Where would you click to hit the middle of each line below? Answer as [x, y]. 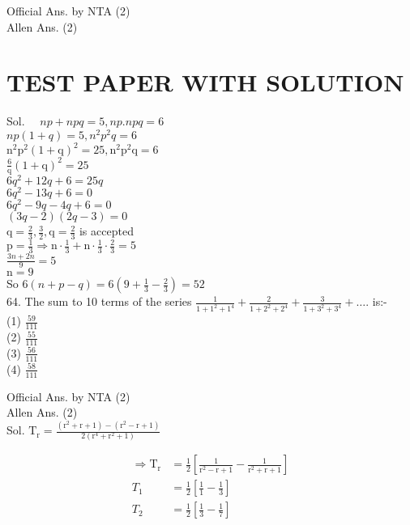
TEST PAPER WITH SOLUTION [205, 82]
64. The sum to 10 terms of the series [99, 301]
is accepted [106, 231]
